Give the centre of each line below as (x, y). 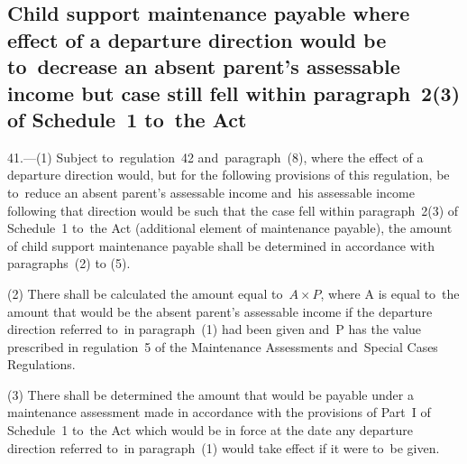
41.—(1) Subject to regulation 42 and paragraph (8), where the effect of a (215, 157)
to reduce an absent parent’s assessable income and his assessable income (211, 192)
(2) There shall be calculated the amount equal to (145, 293)
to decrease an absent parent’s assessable (204, 66)
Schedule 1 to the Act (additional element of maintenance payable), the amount (230, 228)
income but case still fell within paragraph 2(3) (234, 93)
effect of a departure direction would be (197, 39)
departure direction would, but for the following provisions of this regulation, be (229, 175)
